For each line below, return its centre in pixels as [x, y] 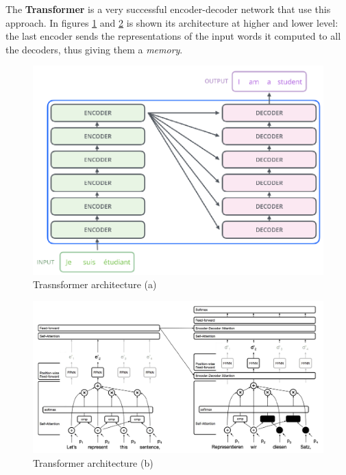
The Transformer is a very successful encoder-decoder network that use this [168, 9]
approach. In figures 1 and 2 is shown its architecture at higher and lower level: [172, 22]
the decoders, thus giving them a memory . [94, 49]
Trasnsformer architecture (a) [95, 284]
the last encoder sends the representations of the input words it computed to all [173, 36]
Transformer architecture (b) [93, 462]
